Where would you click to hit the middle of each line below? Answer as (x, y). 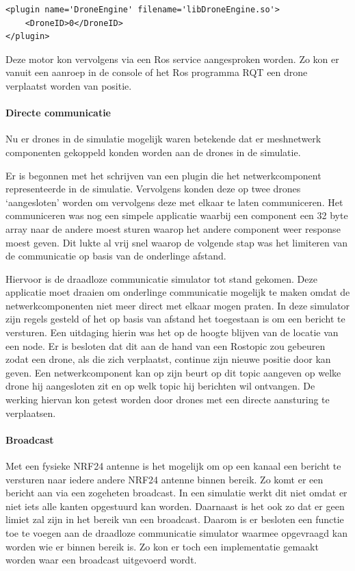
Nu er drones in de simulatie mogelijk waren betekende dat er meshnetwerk (163, 139)
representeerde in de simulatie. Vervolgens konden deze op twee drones (153, 189)
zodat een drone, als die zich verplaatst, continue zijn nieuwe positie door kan (168, 359)
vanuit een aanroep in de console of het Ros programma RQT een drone (157, 72)
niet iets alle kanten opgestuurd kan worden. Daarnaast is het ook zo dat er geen (175, 506)
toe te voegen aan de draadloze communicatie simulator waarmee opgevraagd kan (176, 533)
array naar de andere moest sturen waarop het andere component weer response (173, 228)
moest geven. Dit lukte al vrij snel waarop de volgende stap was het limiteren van (176, 242)
